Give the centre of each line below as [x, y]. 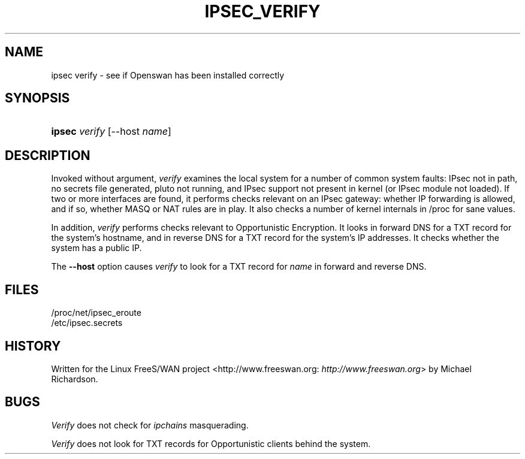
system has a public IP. [96, 248]
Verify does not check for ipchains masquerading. [150, 425]
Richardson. [75, 379]
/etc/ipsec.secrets [87, 323]
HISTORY [33, 346]
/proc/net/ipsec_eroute [96, 313]
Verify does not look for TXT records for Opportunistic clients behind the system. [211, 443]
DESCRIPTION [48, 155]
